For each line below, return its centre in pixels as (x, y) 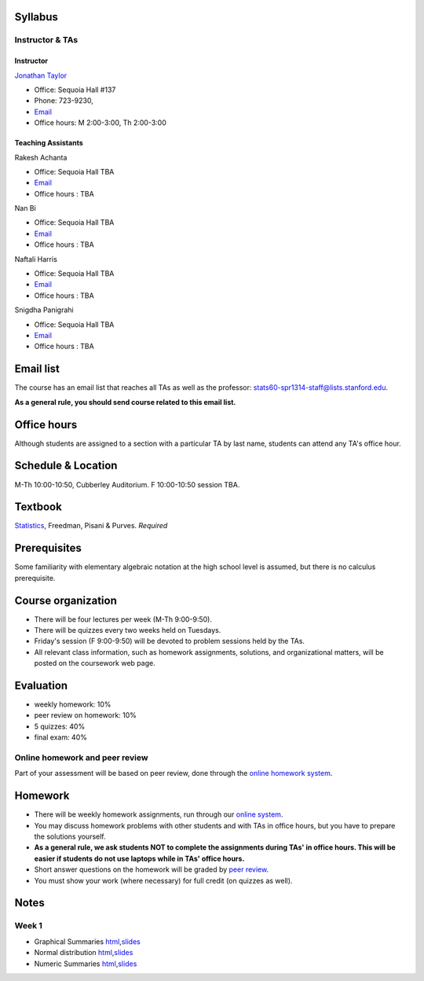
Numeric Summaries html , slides (86, 964)
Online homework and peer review (81, 758)
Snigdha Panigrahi (44, 310)
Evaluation (41, 685)
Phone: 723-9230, (64, 101)
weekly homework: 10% (73, 704)
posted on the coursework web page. (95, 663)
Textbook (38, 507)
